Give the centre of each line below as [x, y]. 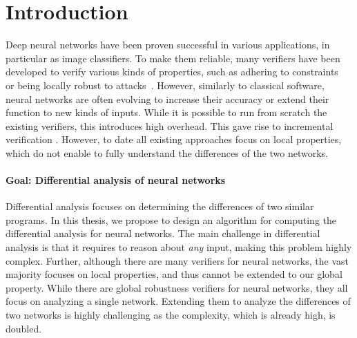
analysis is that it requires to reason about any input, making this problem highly [179, 247]
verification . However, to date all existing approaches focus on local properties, [174, 139]
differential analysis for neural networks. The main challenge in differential [163, 233]
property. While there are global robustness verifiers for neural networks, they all [177, 287]
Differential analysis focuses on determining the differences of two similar [160, 206]
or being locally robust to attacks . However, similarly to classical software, [165, 85]
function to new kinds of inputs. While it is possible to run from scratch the [166, 112]
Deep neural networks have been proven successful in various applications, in [168, 45]
